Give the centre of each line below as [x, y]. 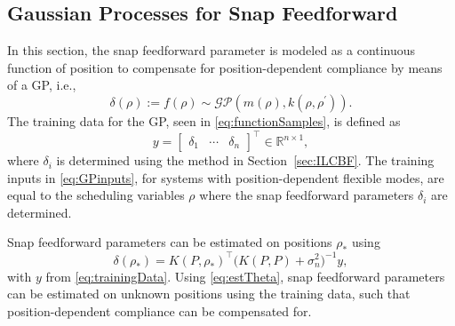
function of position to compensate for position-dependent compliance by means [225, 67]
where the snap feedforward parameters [307, 195]
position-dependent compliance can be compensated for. [160, 310]
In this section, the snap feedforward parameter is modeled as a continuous [212, 50]
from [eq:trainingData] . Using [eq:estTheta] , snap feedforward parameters [245, 276]
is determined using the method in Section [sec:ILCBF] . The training [245, 160]
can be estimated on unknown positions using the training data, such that [209, 294]
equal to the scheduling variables [96, 195]
